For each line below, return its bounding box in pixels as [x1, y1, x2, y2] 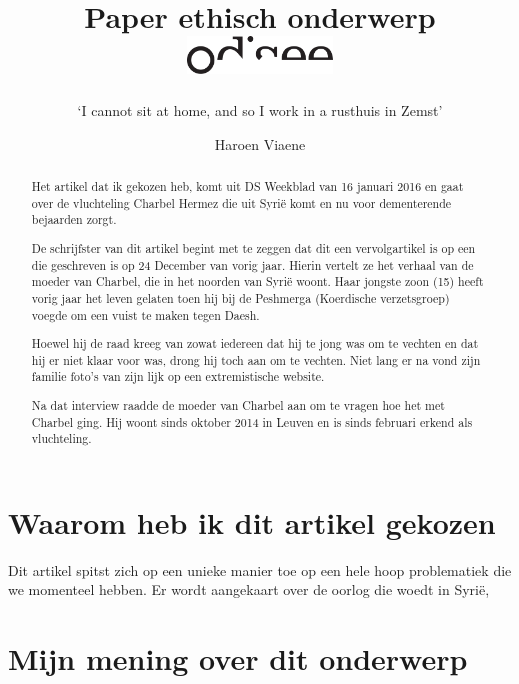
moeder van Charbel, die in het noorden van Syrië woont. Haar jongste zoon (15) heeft [31, 273, 484, 290]
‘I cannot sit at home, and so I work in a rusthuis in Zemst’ [77, 100, 443, 121]
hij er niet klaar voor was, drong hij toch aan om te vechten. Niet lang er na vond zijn [31, 351, 481, 368]
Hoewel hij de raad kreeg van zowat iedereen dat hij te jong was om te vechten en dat [31, 335, 479, 352]
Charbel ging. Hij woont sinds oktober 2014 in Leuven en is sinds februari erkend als [31, 413, 473, 430]
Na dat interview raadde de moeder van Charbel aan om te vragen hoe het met [31, 396, 445, 413]
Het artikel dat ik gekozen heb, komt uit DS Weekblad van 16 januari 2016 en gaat [31, 178, 464, 195]
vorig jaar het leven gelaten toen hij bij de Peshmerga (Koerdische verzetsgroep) [31, 289, 450, 306]
